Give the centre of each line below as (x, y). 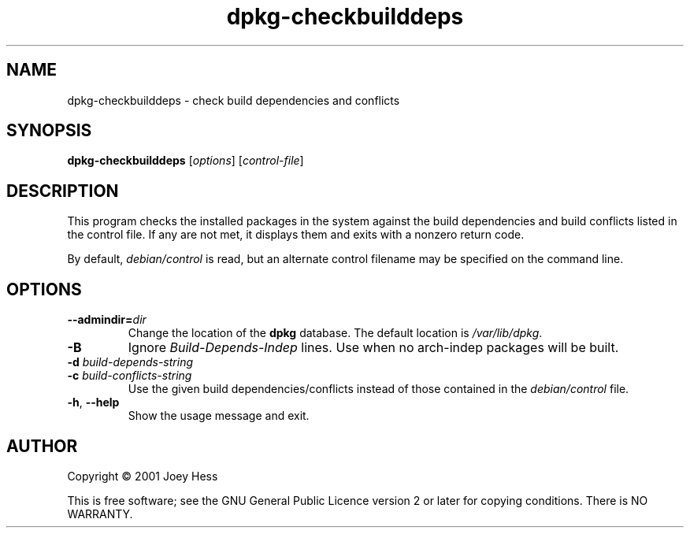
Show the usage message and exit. (219, 416)
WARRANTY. (100, 514)
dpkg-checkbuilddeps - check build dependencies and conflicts (234, 100)
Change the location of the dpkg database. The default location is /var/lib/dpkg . (335, 333)
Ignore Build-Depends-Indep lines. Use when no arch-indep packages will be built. (373, 348)
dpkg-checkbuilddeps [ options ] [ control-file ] (185, 161)
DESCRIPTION (63, 191)
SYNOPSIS (49, 131)
